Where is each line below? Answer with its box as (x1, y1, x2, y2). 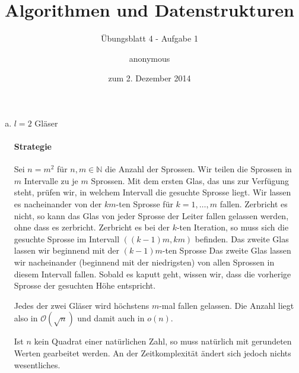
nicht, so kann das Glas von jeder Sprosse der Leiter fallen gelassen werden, (14, 209, 289, 222)
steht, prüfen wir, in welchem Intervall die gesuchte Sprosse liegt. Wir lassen (14, 186, 291, 198)
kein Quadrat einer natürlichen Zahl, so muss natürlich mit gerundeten (34, 335, 292, 347)
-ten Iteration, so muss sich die (176, 221, 289, 233)
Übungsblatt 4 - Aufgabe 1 (101, 32, 198, 45)
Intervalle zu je (24, 174, 78, 186)
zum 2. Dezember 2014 (108, 72, 191, 84)
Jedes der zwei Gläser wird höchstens (14, 299, 149, 311)
